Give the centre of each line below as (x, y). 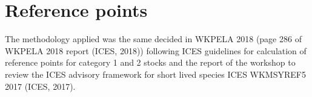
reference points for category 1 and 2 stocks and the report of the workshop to (150, 62)
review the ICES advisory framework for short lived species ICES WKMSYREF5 (155, 74)
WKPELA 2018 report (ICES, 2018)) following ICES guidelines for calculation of (156, 50)
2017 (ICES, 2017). (40, 86)
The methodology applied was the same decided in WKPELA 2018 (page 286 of (153, 39)
